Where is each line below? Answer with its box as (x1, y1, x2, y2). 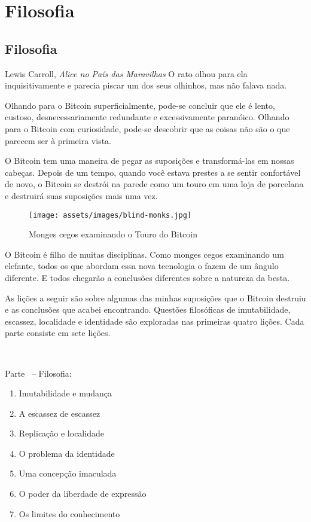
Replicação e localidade (19, 427, 104, 439)
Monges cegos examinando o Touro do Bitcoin (29, 228, 197, 240)
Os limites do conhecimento (19, 507, 120, 520)
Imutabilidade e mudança (19, 387, 112, 399)
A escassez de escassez (19, 407, 100, 419)
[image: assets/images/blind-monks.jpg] (29, 210, 192, 219)
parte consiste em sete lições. (5, 326, 111, 339)
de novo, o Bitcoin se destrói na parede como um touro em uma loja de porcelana (5, 178, 304, 190)
